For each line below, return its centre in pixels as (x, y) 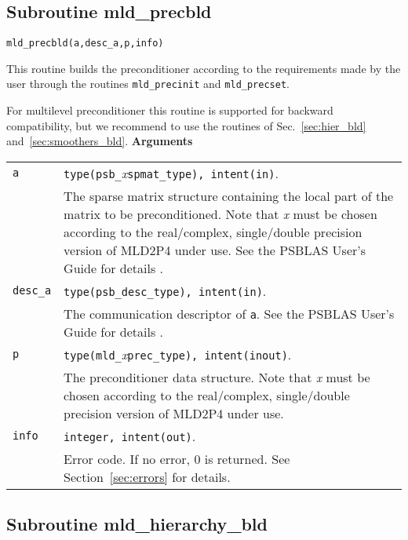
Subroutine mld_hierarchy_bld (137, 524)
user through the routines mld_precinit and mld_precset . (148, 84)
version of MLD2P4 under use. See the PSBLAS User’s (215, 250)
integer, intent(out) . (130, 436)
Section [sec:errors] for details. (147, 476)
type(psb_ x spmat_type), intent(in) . (171, 173)
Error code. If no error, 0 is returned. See (177, 458)
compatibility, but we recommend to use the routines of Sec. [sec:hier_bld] (186, 125)
